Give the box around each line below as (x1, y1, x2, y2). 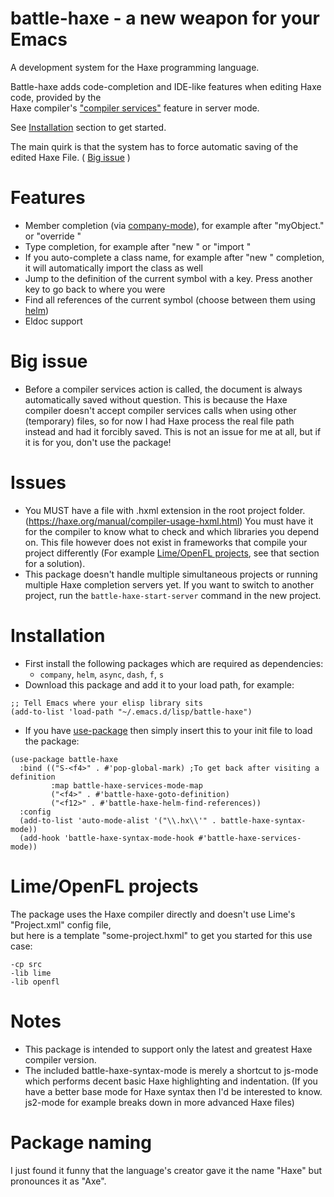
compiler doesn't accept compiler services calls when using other (24, 404, 297, 416)
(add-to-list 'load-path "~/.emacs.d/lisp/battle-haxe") (10, 707, 253, 717)
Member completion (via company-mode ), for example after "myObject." (24, 219, 325, 231)
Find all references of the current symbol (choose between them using (24, 293, 316, 306)
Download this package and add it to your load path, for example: (24, 678, 295, 691)
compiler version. (24, 1053, 97, 1066)
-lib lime (10, 968, 52, 978)
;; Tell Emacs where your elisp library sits (10, 698, 203, 708)
